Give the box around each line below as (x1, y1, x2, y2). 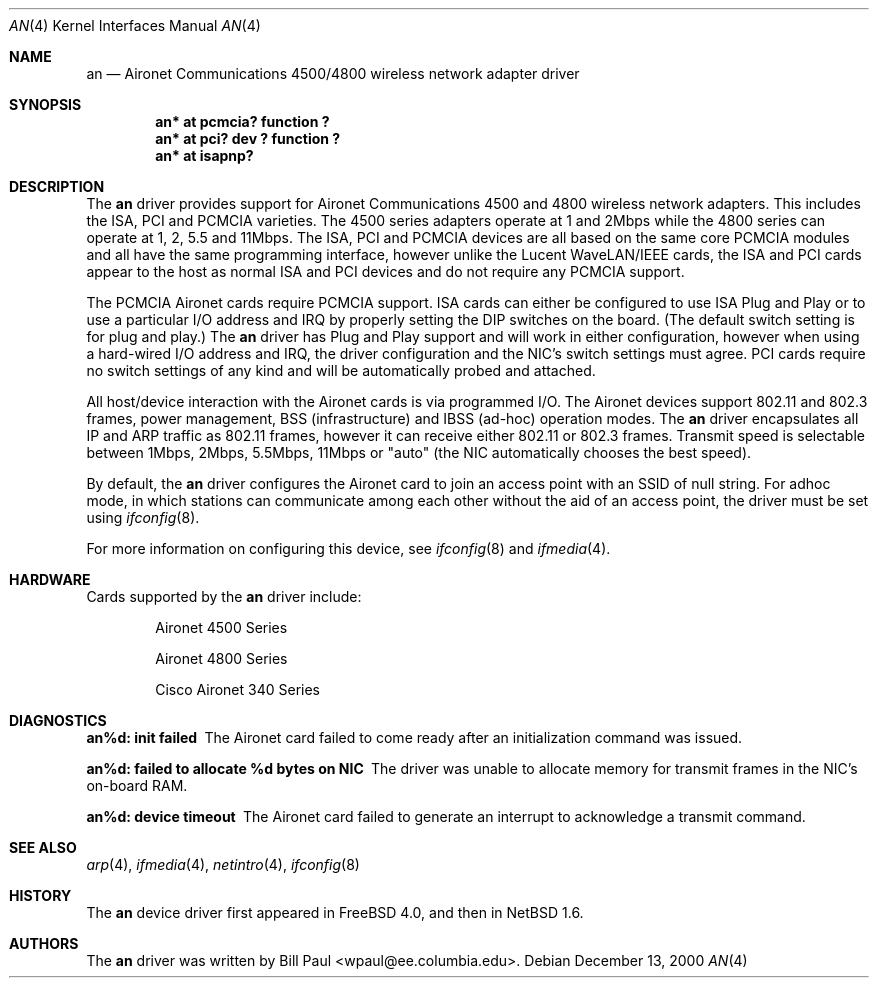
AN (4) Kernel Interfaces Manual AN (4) (9, 17, 261, 34)
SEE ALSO (9, 839, 77, 856)
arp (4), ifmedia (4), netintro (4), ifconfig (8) (86, 856, 360, 873)
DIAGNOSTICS (9, 712, 107, 729)
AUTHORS (9, 935, 79, 952)
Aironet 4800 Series (155, 650, 288, 667)
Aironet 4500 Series (155, 619, 288, 636)
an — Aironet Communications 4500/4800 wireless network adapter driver (86, 65, 580, 82)
